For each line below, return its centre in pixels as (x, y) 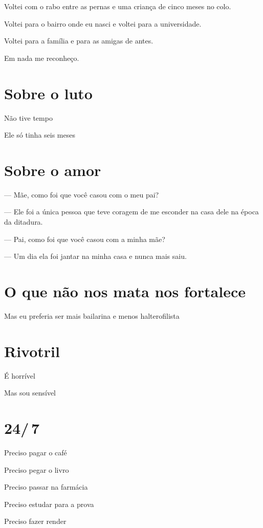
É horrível (20, 375)
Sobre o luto (48, 93)
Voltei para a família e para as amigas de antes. (79, 41)
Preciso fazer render (35, 521)
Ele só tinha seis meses (40, 135)
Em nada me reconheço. (42, 58)
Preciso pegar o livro (37, 469)
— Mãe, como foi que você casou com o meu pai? (82, 194)
